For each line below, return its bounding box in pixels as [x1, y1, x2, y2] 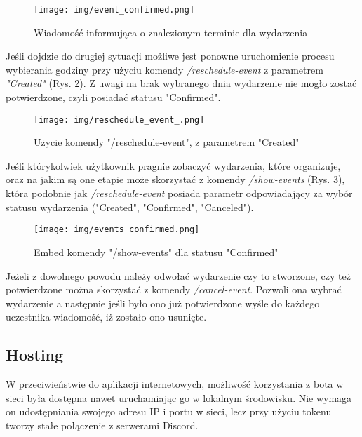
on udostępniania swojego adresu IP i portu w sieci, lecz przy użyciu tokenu [6, 404, 332, 419]
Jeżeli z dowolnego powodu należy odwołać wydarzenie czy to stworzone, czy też [6, 268, 351, 283]
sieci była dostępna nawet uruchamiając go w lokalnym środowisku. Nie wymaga [6, 390, 352, 405]
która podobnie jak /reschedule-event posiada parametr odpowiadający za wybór [6, 186, 353, 201]
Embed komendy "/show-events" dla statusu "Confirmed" [34, 244, 279, 259]
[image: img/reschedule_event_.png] [34, 114, 205, 125]
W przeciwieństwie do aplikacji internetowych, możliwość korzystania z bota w [6, 377, 344, 391]
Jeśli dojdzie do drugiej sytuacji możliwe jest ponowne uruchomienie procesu [6, 48, 335, 63]
